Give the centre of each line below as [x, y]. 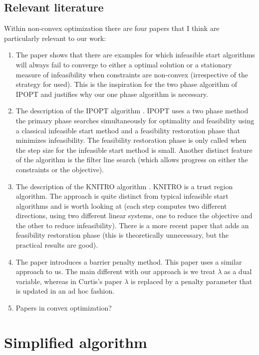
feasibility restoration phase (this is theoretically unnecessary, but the [122, 235]
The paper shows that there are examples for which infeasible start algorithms [135, 55]
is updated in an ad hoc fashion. [65, 291]
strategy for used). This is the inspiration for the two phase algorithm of [127, 84]
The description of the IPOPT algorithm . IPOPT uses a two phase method [132, 111]
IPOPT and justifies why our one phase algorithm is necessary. [112, 94]
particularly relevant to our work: [55, 38]
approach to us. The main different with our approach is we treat [116, 271]
